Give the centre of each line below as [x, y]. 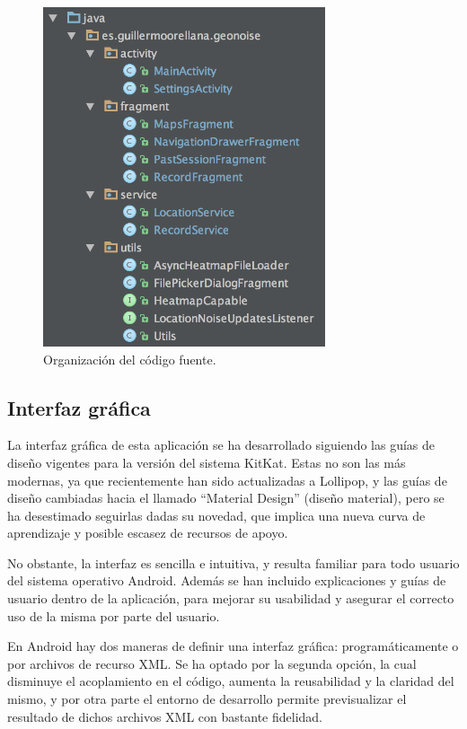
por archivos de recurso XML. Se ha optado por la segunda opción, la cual [212, 663]
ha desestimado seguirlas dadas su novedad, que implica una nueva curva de [216, 515]
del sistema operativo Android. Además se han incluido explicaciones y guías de [227, 580]
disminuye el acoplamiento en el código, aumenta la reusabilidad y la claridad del [231, 681]
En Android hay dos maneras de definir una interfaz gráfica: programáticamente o [233, 646]
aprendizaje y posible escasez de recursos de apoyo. [148, 533]
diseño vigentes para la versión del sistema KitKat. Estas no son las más [207, 462]
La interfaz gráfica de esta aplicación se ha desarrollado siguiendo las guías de [221, 445]
